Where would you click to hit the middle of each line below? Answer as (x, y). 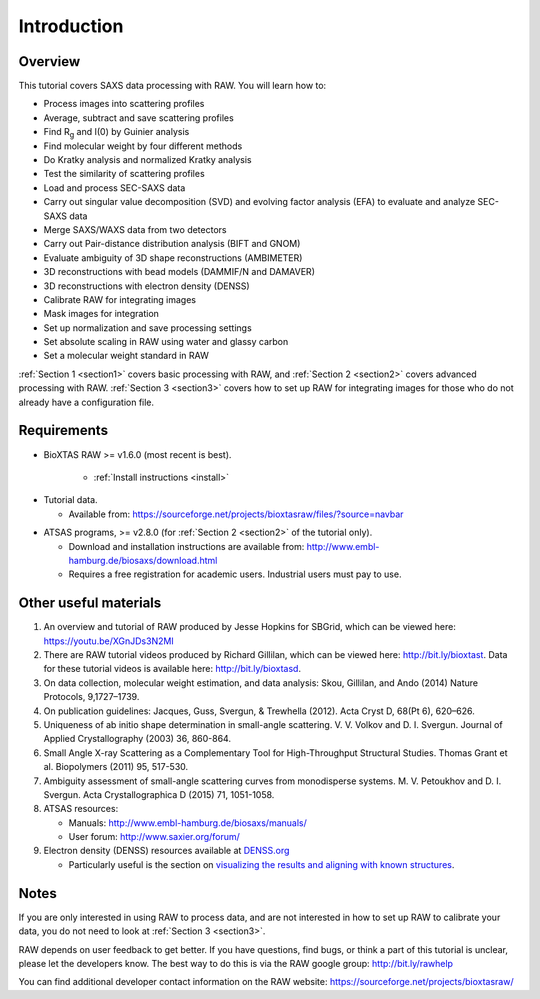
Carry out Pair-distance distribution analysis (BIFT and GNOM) (172, 244)
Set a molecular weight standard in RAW (126, 356)
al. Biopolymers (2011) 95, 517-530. (116, 767)
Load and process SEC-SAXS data (114, 187)
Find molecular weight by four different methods (143, 146)
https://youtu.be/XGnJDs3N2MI (108, 641)
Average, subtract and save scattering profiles (138, 117)
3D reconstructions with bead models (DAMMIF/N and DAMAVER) (179, 272)
